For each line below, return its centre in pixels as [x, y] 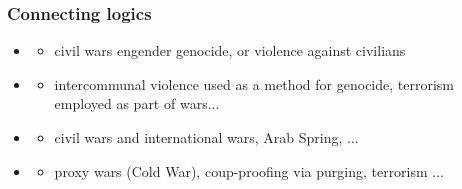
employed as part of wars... [137, 103]
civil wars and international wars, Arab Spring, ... [206, 137]
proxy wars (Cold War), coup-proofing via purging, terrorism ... [249, 170]
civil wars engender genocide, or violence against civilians [230, 50]
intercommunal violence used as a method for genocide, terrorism [254, 83]
